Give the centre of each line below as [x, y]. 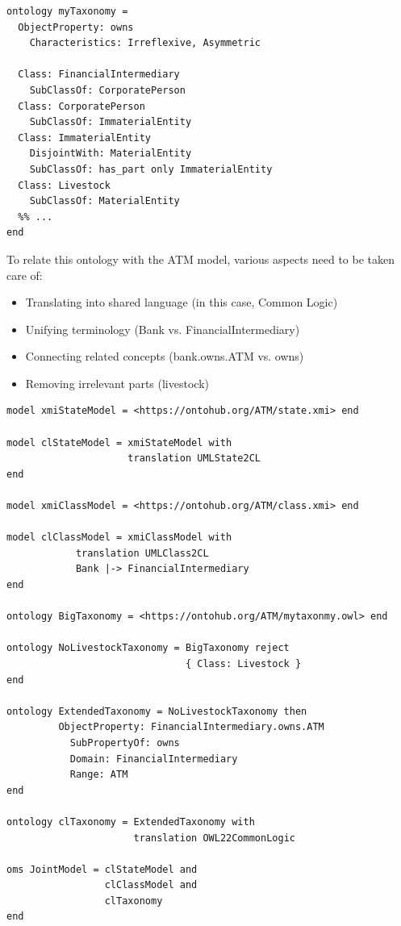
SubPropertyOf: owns [125, 742]
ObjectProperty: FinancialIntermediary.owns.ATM [191, 727]
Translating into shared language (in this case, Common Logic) [182, 302]
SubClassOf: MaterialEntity [104, 201]
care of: [25, 275]
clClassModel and [151, 885]
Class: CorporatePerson [81, 106]
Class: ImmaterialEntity [84, 138]
